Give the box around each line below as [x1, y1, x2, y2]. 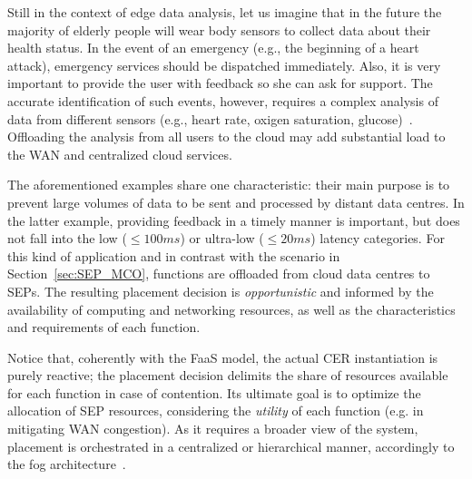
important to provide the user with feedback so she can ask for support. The [7, 73, 433, 93]
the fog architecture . [7, 455, 126, 474]
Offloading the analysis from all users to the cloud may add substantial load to [7, 127, 446, 146]
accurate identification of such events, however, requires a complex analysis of [7, 91, 438, 110]
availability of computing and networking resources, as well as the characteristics [7, 299, 456, 318]
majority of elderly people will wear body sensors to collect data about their [7, 20, 431, 39]
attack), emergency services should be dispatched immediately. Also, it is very [7, 55, 441, 74]
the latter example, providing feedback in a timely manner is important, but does [7, 210, 460, 230]
